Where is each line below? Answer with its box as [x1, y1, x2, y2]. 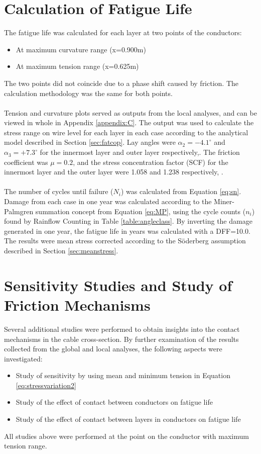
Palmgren [4, 206, 34, 216]
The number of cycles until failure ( [4, 186, 113, 197]
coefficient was [4, 156, 48, 167]
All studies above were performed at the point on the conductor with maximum [4, 430, 249, 441]
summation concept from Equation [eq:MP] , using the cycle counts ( [35, 206, 246, 216]
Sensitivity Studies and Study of [4, 275, 232, 295]
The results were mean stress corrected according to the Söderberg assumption [4, 235, 246, 246]
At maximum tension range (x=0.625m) [16, 61, 139, 71]
